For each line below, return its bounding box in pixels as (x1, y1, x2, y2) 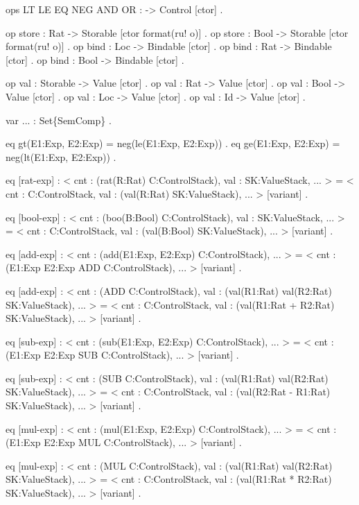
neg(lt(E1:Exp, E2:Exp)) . (6, 149, 116, 164)
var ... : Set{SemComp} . (6, 112, 112, 127)
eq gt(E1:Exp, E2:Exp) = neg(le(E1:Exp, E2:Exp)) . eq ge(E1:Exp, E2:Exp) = (6, 136, 340, 151)
